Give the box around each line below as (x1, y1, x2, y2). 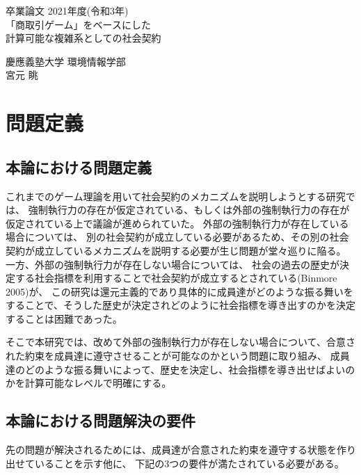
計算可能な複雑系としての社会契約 (6, 31, 161, 45)
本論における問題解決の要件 (6, 410, 195, 431)
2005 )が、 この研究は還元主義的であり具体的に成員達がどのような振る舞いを (6, 284, 353, 298)
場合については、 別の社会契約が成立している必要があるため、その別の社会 (6, 230, 349, 244)
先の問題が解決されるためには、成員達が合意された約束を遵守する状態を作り (6, 442, 356, 457)
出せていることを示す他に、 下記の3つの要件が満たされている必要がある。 (6, 456, 344, 470)
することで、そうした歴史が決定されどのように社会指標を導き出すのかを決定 (6, 298, 356, 312)
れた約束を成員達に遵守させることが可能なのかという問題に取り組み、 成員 (6, 348, 350, 363)
